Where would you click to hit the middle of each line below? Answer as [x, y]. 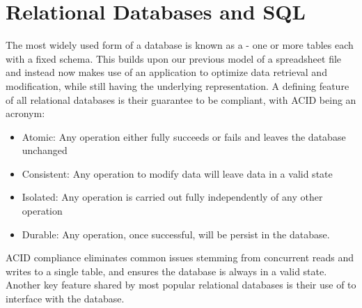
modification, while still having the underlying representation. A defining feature [178, 85]
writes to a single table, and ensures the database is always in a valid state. [166, 271]
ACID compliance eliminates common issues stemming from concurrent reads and [180, 257]
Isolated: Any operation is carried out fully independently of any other [172, 197]
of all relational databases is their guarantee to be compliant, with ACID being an [181, 99]
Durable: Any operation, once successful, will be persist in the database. [176, 234]
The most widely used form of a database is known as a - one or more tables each [180, 45]
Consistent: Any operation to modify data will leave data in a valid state [177, 173]
